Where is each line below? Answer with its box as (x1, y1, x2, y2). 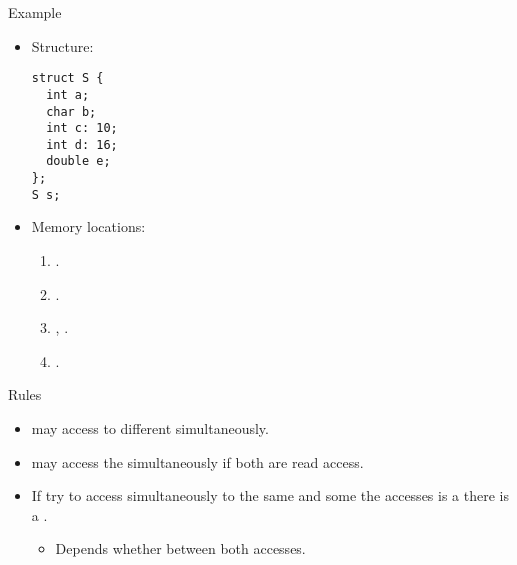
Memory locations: (31, 216, 146, 237)
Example (8, 2, 62, 22)
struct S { (31, 71, 104, 86)
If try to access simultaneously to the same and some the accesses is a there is (31, 485, 509, 506)
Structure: (31, 35, 94, 56)
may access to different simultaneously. (31, 418, 269, 438)
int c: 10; (46, 121, 118, 136)
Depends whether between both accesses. (55, 538, 306, 559)
